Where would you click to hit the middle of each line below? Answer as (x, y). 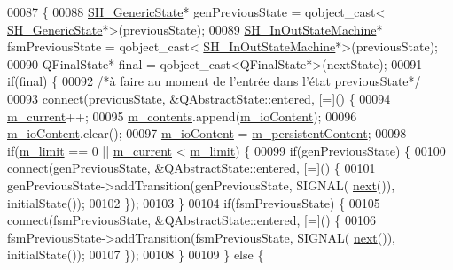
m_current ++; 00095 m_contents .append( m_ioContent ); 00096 (182, 116)
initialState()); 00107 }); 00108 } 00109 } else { (136, 255)
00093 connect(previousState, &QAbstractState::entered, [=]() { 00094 (199, 98)
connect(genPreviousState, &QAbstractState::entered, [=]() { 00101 (191, 168)
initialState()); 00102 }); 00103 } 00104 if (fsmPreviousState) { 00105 (194, 202)
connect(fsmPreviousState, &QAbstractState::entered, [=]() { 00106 (191, 220)
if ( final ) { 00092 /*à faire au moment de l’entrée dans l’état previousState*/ (214, 81)
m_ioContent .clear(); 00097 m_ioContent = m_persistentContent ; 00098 (207, 133)
